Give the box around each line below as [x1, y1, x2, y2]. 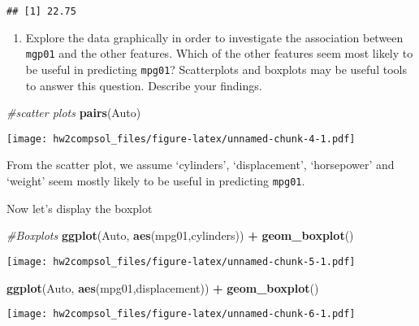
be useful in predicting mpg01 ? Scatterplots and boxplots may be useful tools [25, 60, 407, 77]
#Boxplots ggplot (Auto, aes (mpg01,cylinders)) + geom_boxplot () [6, 227, 354, 244]
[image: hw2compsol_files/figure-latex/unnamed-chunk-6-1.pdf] [6, 308, 356, 320]
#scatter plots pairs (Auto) [6, 104, 141, 121]
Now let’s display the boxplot [6, 199, 153, 216]
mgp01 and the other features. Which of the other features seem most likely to [25, 45, 413, 62]
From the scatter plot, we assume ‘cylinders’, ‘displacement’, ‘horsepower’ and [6, 156, 395, 173]
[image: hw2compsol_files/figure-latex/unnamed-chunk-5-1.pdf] [6, 255, 356, 267]
